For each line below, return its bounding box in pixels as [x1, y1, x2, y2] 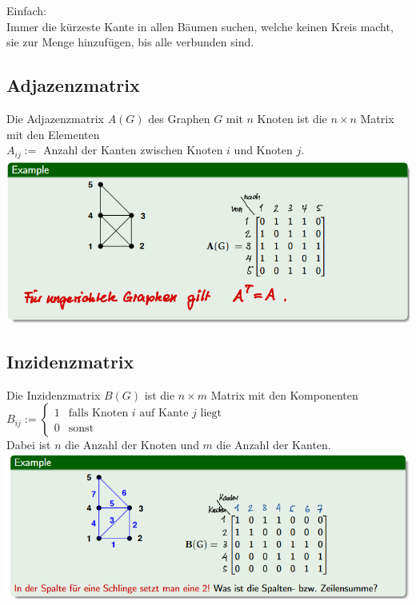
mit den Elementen [6, 125, 100, 142]
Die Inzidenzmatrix [6, 386, 101, 403]
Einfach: [6, 2, 46, 18]
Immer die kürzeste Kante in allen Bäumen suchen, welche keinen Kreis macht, [6, 18, 394, 34]
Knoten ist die [257, 109, 327, 126]
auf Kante [139, 408, 189, 420]
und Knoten [234, 141, 293, 158]
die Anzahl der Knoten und [65, 436, 199, 453]
